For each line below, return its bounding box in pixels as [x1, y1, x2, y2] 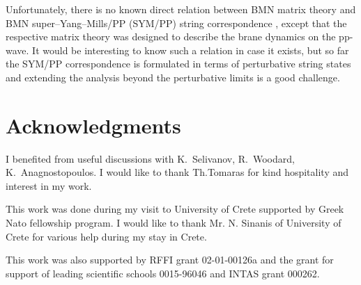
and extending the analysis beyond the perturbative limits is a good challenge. [6, 70, 340, 84]
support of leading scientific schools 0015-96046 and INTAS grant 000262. [6, 266, 320, 280]
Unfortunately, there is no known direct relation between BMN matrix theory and [6, 2, 356, 16]
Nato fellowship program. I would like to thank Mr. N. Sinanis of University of [6, 215, 341, 230]
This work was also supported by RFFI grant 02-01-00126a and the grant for [6, 252, 334, 267]
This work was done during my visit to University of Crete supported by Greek [6, 202, 344, 216]
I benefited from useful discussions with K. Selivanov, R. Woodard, [6, 151, 295, 165]
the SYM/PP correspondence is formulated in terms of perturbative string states [6, 56, 351, 71]
